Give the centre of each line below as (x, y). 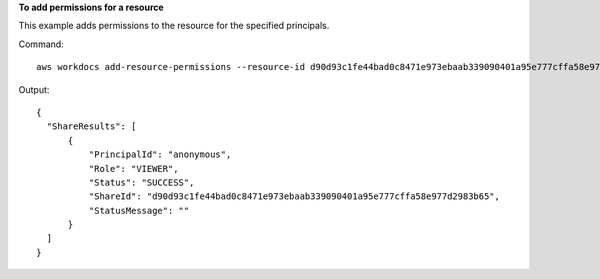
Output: (34, 89)
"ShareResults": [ (91, 126)
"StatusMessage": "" (139, 210)
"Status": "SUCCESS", (141, 182)
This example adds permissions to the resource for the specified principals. (174, 26)
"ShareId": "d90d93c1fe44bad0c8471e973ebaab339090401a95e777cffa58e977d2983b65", (294, 196)
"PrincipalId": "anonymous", (160, 154)
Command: (41, 44)
